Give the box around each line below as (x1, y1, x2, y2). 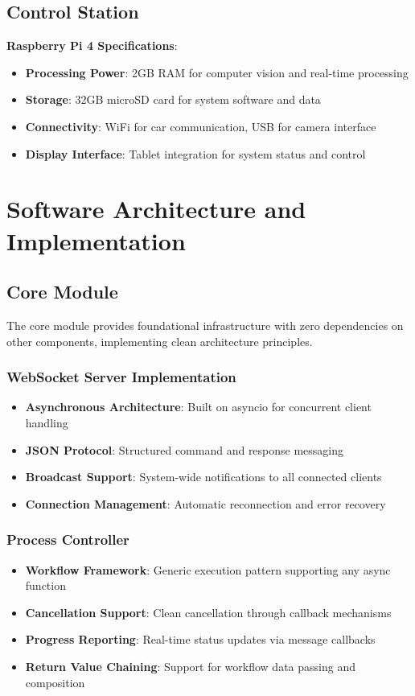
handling (25, 414, 68, 430)
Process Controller (6, 529, 129, 550)
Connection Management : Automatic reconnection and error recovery (25, 495, 386, 512)
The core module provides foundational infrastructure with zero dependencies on (6, 316, 404, 333)
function (25, 577, 66, 594)
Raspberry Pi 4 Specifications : (6, 37, 178, 54)
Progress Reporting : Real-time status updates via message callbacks (25, 631, 376, 648)
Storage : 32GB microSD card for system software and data (25, 91, 321, 108)
